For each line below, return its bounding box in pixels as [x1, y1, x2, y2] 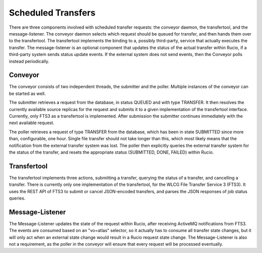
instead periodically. [9, 58, 49, 64]
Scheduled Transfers [9, 7, 96, 18]
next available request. [9, 120, 54, 126]
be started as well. [9, 90, 46, 96]
